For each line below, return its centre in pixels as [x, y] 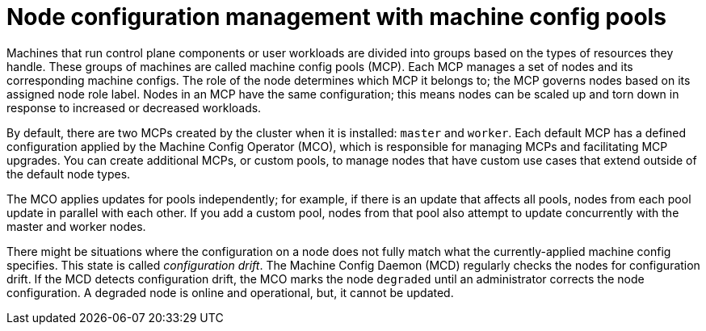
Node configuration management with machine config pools [336, 17]
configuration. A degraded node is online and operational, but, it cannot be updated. [230, 292]
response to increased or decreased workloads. [134, 107]
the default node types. [69, 174]
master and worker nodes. [76, 226]
